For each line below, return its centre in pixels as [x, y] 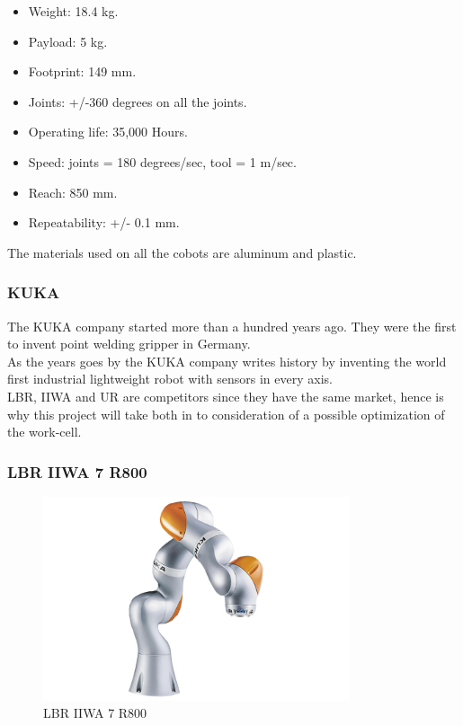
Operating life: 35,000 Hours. [108, 132]
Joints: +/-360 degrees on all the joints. [138, 101]
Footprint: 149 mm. [82, 71]
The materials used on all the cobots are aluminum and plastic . [182, 252]
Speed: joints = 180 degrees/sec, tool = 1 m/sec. [162, 161]
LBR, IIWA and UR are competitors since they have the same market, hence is [226, 396]
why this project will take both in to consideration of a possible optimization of [226, 414]
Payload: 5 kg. [68, 41]
